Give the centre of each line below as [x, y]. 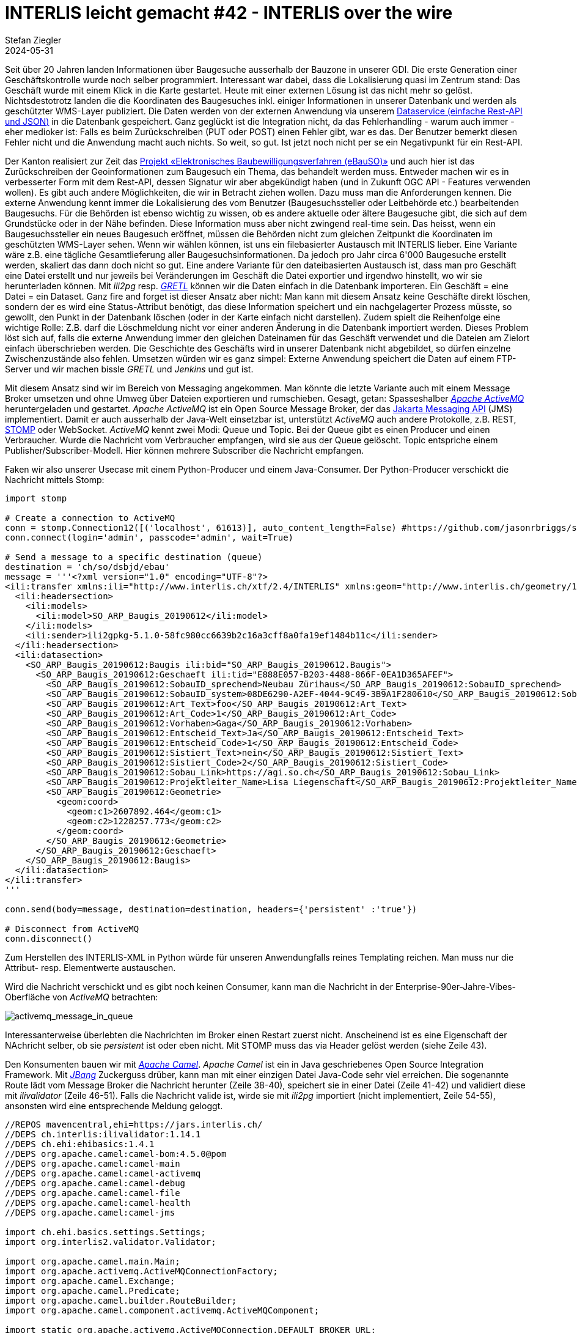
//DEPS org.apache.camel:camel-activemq [103, 1173]
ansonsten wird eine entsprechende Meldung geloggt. [114, 1106]
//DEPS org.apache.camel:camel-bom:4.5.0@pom [116, 1154]
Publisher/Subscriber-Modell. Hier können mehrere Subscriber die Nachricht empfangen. [185, 450]
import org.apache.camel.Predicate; [93, 1291]
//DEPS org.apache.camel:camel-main [93, 1163]
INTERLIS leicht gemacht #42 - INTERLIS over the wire [229, 13]
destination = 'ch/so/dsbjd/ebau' [87, 567]
